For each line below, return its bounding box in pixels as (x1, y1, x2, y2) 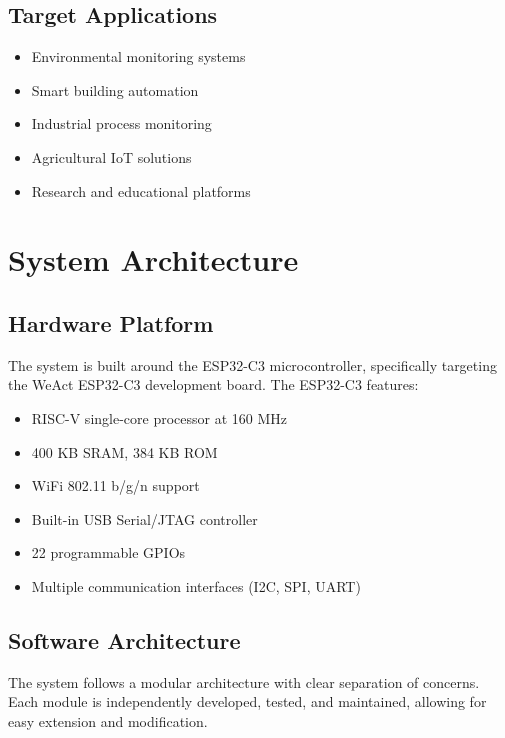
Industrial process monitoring (31, 113, 212, 134)
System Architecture (8, 239, 299, 280)
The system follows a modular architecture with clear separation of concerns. (8, 671, 480, 692)
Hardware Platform (8, 307, 214, 338)
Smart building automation (31, 79, 199, 100)
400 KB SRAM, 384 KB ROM (31, 441, 218, 462)
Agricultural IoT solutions (31, 146, 192, 167)
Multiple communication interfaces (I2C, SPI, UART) (31, 575, 361, 596)
